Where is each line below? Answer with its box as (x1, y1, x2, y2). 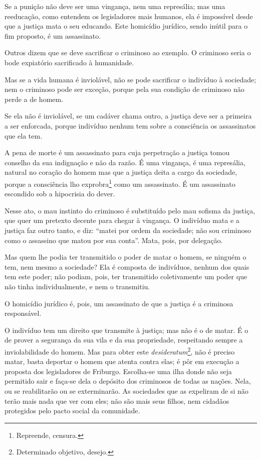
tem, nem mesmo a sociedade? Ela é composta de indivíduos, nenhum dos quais (5, 261, 249, 272)
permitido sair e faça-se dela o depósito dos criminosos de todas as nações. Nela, (5, 376, 251, 386)
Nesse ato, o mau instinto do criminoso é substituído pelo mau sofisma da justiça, (5, 205, 255, 215)
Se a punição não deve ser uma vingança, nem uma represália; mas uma (5, 1, 225, 11)
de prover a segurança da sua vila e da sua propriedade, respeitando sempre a (5, 334, 243, 345)
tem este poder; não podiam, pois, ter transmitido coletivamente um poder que (5, 271, 247, 282)
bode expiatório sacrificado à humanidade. (5, 57, 134, 67)
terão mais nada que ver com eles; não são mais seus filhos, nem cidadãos (5, 395, 229, 406)
